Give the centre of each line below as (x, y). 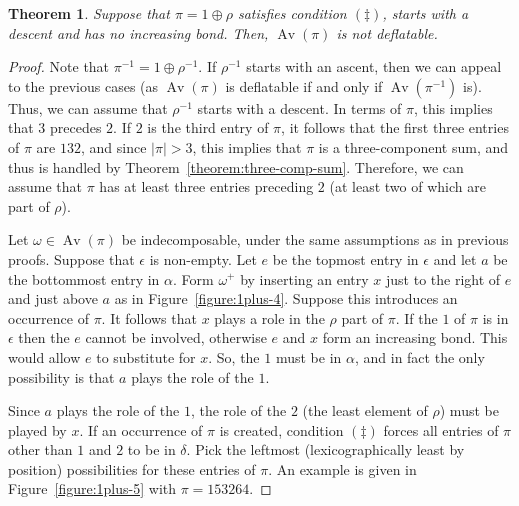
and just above (53, 298)
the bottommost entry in (84, 278)
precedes (76, 127)
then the (44, 337)
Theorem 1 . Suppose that (89, 13)
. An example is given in (342, 468)
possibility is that (61, 376)
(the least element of (365, 410)
